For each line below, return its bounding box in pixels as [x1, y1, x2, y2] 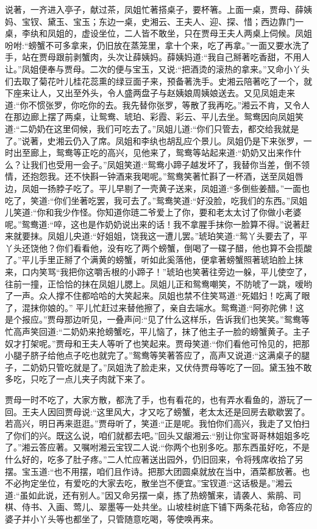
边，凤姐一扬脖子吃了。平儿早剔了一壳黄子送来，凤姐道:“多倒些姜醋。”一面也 [5, 181, 310, 194]
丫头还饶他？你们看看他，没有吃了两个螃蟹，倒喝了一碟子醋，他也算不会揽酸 [5, 241, 312, 254]
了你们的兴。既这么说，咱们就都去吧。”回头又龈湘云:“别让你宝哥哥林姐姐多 [5, 429, 302, 441]
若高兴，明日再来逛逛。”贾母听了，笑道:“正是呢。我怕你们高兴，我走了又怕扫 [5, 417, 310, 430]
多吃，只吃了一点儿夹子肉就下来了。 [5, 373, 150, 385]
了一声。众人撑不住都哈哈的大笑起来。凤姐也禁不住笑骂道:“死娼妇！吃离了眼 [5, 289, 310, 302]
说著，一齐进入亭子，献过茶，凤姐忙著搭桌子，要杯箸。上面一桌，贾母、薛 [5, 3, 304, 15]
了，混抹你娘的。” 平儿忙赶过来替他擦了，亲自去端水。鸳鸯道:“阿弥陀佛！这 [5, 301, 304, 314]
